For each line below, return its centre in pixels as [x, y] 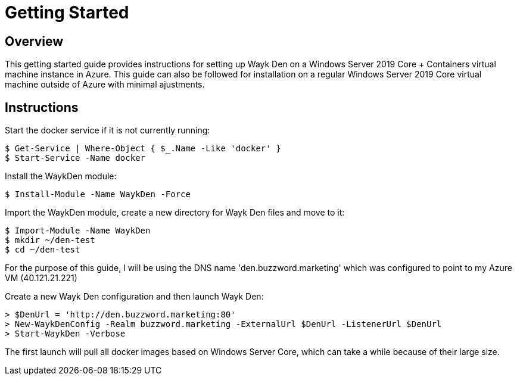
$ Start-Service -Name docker [75, 158]
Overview [34, 41]
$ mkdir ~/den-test [50, 240]
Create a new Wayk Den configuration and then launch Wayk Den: [134, 297]
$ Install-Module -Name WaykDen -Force [98, 194]
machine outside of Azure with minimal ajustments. [105, 85]
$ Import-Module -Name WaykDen [78, 231]
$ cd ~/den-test [43, 250]
